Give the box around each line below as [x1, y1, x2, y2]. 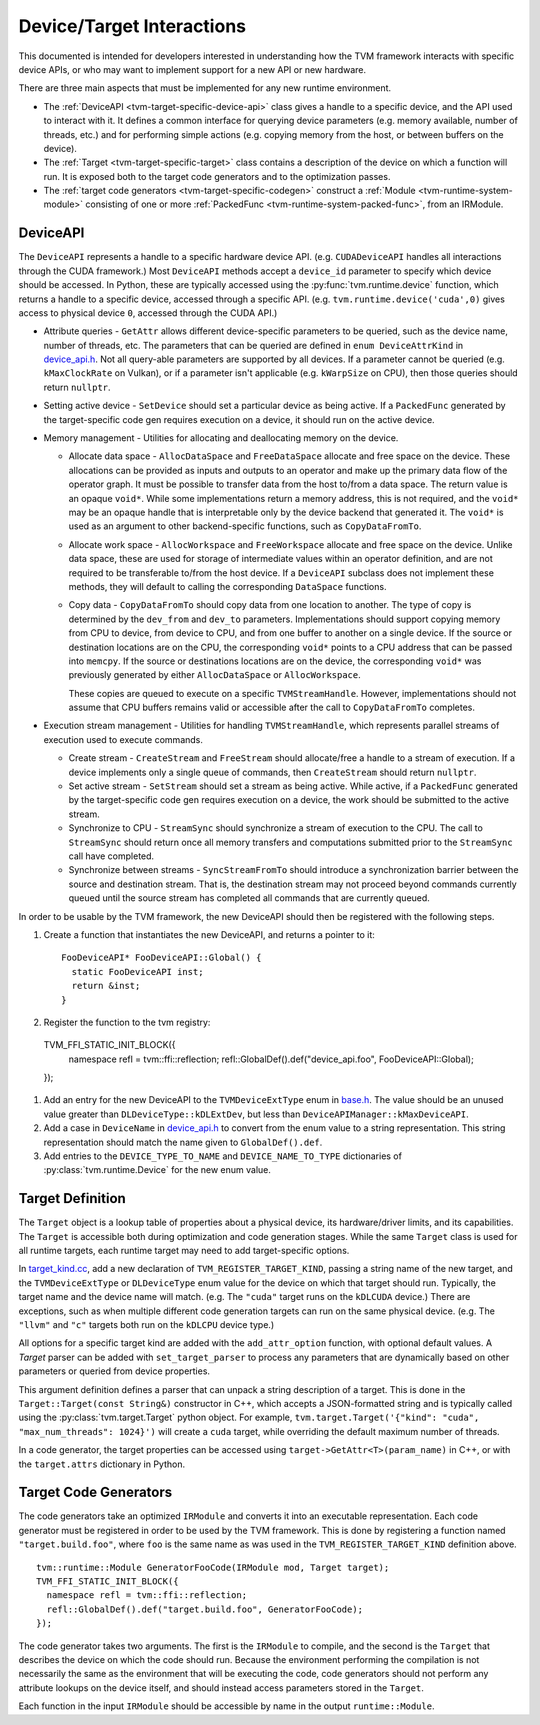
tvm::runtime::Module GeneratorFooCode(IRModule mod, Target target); [36, 1561, 390, 1573]
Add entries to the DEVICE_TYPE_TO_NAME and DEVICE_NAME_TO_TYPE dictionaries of [43, 1150, 402, 1162]
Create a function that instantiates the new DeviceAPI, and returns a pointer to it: [43, 928, 375, 940]
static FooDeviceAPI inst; [71, 966, 204, 977]
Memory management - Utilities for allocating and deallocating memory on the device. [43, 432, 399, 444]
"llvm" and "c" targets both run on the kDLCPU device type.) [18, 1319, 275, 1331]
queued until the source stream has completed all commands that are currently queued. [68, 892, 430, 904]
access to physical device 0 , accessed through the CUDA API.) [18, 306, 278, 319]
